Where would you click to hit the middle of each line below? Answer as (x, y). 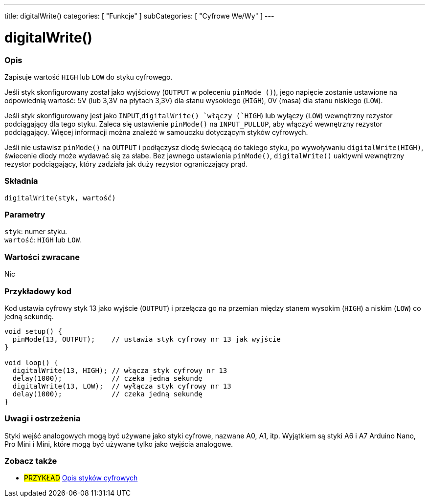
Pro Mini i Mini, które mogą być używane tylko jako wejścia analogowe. (119, 444)
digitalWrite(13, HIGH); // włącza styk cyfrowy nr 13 (120, 370)
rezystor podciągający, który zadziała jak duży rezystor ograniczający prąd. (126, 164)
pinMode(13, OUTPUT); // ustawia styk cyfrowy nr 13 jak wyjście (147, 339)
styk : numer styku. (36, 232)
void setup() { (34, 331)
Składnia (21, 181)
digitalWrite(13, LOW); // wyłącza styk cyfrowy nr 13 (122, 386)
